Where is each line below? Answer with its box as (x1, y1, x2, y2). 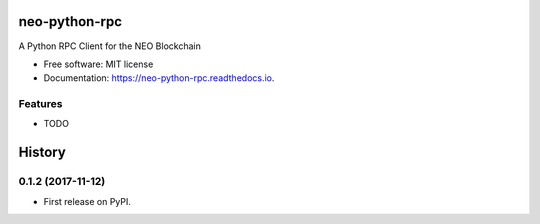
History (18, 144, 67, 161)
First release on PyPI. (43, 195, 132, 207)
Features (18, 97, 63, 111)
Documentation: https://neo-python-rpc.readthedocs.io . (43, 72, 275, 84)
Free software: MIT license (43, 58, 154, 70)
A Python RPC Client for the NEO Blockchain (18, 40, 202, 52)
